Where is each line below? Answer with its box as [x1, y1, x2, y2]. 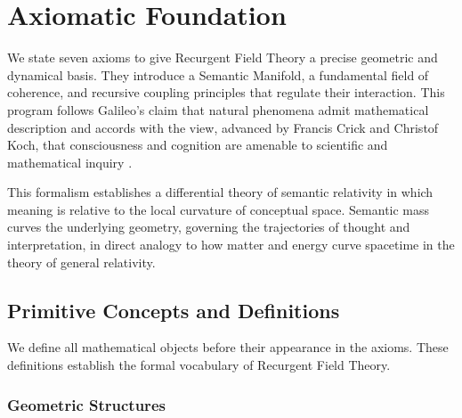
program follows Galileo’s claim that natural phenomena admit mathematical [7, 100, 429, 119]
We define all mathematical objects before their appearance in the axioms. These [7, 338, 449, 357]
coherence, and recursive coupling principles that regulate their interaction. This [7, 83, 445, 102]
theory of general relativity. [7, 252, 156, 271]
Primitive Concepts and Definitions [7, 296, 340, 324]
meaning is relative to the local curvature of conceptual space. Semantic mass [7, 200, 430, 218]
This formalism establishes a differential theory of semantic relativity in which [7, 183, 434, 201]
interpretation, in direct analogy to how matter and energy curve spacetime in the [7, 235, 455, 254]
